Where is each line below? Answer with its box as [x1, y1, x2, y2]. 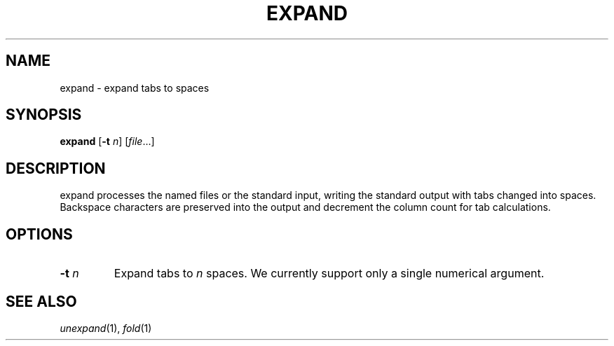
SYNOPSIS [6, 106, 82, 124]
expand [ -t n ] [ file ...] [60, 135, 155, 148]
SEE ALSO [6, 292, 77, 310]
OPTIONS [6, 225, 73, 243]
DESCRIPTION [6, 159, 106, 177]
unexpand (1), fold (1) [60, 321, 152, 334]
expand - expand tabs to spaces [60, 81, 210, 94]
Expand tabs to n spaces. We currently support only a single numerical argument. [114, 266, 545, 281]
